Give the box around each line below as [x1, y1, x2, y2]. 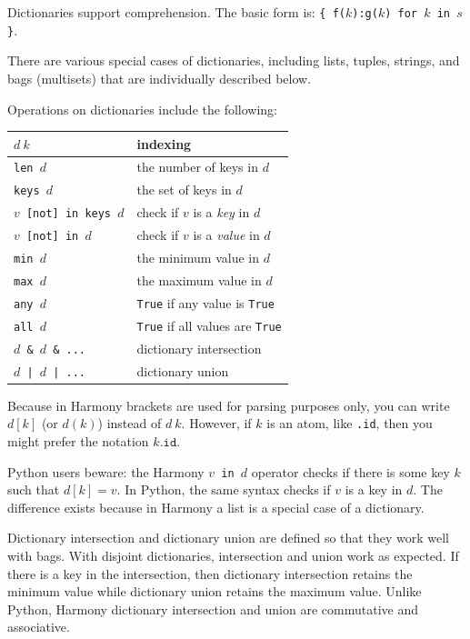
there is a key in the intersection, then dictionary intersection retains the [7, 564, 413, 583]
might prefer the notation [7, 432, 149, 450]
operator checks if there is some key [251, 462, 450, 481]
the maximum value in [136, 271, 262, 289]
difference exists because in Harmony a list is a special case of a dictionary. [7, 497, 425, 516]
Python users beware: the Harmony [7, 462, 205, 481]
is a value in [193, 225, 260, 245]
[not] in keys [25, 207, 112, 221]
